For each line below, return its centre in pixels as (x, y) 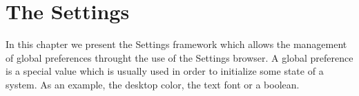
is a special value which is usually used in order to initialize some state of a (165, 71)
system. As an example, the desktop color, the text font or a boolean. (153, 84)
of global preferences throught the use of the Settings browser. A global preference (179, 57)
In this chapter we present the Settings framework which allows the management (176, 44)
